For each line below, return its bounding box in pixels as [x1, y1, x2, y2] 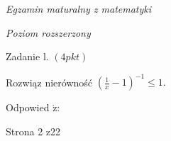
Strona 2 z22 [6, 123, 61, 138]
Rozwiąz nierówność [6, 74, 93, 89]
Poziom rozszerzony [6, 25, 91, 40]
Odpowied [6, 100, 50, 115]
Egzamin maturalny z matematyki [6, 1, 152, 16]
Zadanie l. [6, 49, 49, 64]
